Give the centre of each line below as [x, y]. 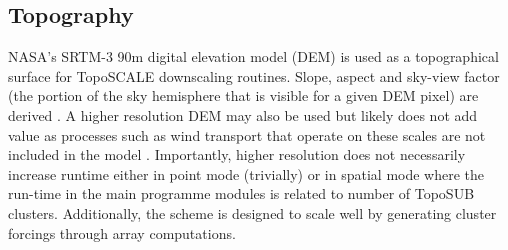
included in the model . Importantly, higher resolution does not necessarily [237, 154]
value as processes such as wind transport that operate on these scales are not [247, 134]
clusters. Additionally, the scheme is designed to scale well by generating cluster [252, 212]
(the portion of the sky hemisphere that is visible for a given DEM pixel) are [243, 95]
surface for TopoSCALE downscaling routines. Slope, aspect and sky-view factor [254, 75]
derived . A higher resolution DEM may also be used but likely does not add [243, 114]
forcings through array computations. [122, 232]
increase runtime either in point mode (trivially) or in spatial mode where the [246, 173]
